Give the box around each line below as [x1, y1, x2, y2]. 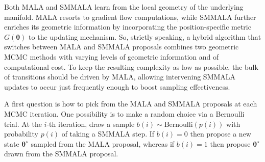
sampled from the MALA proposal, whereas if [31, 138, 175, 149]
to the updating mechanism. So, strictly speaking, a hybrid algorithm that [29, 31, 261, 42]
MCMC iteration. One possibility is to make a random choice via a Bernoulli [4, 108, 245, 119]
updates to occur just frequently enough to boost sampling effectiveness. [4, 81, 230, 92]
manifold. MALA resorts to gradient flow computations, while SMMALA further [4, 11, 256, 22]
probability [4, 128, 38, 139]
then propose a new [190, 128, 251, 139]
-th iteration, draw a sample [46, 118, 135, 129]
